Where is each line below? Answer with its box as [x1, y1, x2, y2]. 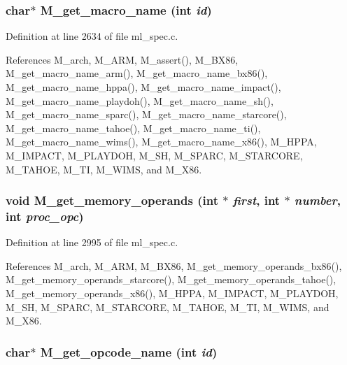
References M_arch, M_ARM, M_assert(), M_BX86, [6, 52, 239, 66]
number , [294, 192, 341, 209]
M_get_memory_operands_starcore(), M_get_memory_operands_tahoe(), [6, 272, 337, 287]
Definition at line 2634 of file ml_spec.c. [6, 29, 178, 43]
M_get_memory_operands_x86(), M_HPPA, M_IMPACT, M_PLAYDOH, [6, 286, 339, 301]
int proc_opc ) [6, 208, 84, 224]
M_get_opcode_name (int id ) [40, 343, 218, 360]
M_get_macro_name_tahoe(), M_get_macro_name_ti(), [6, 120, 261, 135]
